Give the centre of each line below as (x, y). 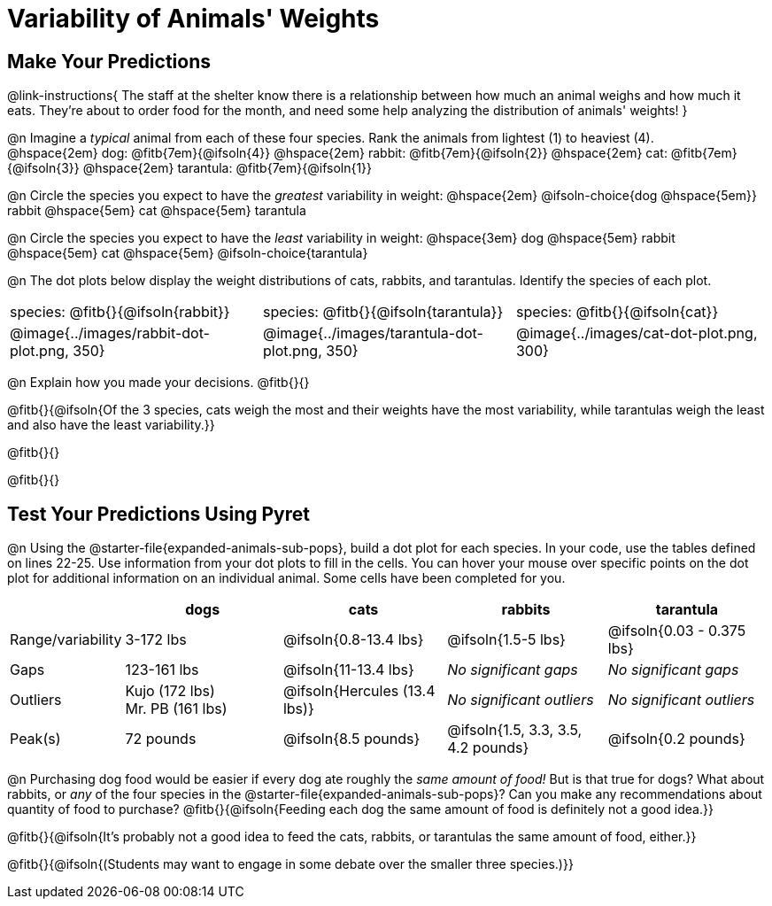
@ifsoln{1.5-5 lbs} (506, 640)
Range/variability (66, 640)
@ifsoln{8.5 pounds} (351, 739)
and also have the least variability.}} (111, 425)
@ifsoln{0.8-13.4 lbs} (353, 640)
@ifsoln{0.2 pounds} (676, 739)
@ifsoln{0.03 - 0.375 (677, 631)
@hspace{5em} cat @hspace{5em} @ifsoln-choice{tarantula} (188, 253)
